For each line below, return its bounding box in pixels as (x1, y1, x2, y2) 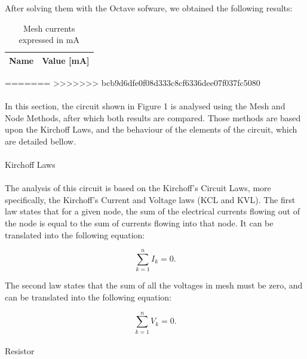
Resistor (5, 345, 35, 357)
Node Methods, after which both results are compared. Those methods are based (5, 111, 301, 124)
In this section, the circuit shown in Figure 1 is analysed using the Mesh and (5, 100, 285, 112)
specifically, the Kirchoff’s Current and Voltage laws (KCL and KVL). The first (5, 193, 296, 205)
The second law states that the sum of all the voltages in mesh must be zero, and (5, 279, 303, 292)
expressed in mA (19, 33, 79, 46)
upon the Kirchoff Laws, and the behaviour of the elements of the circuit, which (5, 123, 297, 136)
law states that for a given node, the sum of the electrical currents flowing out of (5, 205, 300, 217)
